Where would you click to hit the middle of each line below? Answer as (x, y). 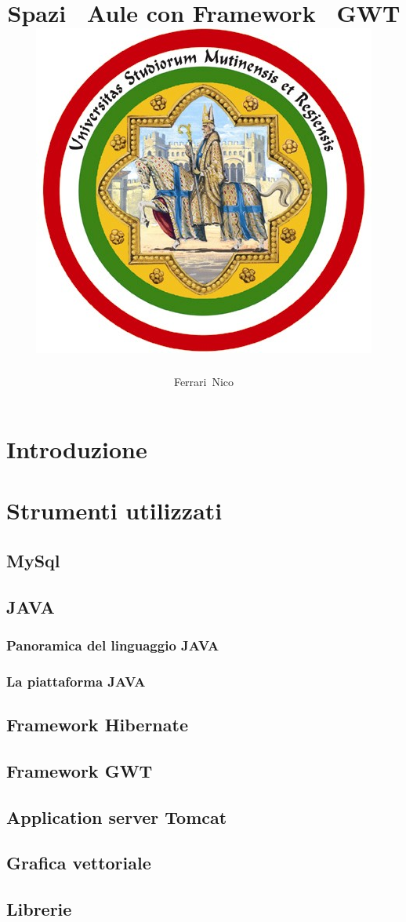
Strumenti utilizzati (114, 510)
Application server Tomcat (117, 816)
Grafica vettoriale (79, 863)
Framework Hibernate (97, 725)
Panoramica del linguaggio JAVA (113, 645)
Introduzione (77, 448)
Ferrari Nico (204, 382)
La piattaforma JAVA (76, 681)
